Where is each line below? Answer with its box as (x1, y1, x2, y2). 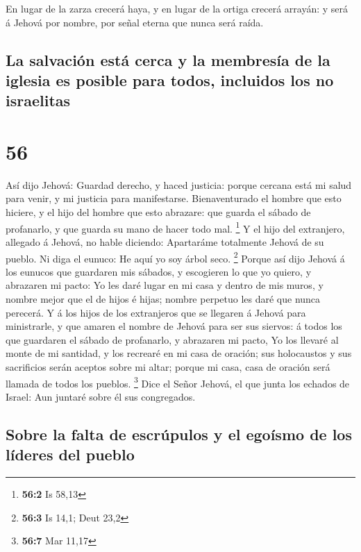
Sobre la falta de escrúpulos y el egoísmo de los (6, 423, 352, 444)
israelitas (6, 90, 71, 111)
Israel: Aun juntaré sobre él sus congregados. (6, 389, 196, 403)
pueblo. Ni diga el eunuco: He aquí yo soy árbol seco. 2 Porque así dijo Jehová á (6, 249, 345, 265)
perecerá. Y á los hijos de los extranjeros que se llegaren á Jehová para (6, 305, 306, 319)
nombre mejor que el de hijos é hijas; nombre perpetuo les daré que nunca (6, 291, 321, 306)
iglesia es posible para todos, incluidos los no (6, 69, 334, 90)
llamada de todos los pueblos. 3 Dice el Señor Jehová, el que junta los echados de (6, 374, 350, 390)
